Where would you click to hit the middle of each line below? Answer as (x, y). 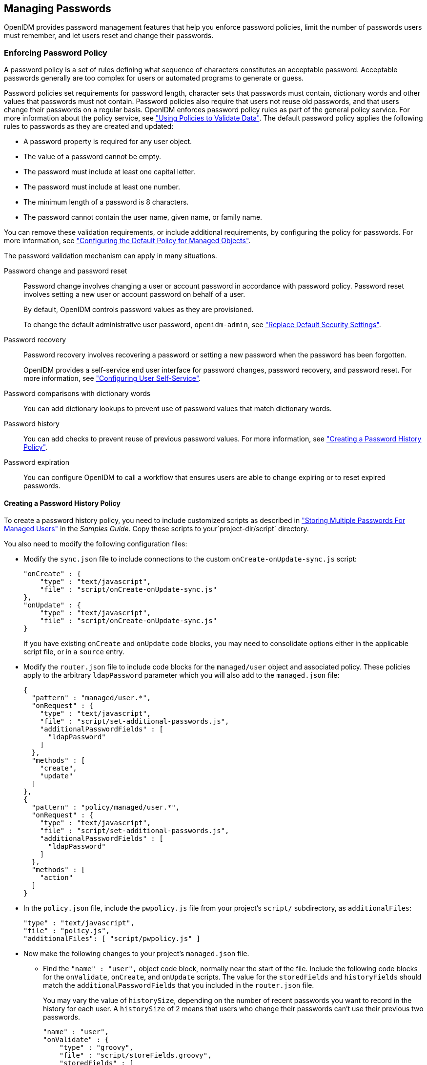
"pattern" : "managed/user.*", (91, 698)
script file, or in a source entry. (74, 652)
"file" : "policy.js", (67, 931)
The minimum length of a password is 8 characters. (106, 202)
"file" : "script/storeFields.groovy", (135, 1055)
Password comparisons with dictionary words (77, 394)
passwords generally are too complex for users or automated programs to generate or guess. (154, 78)
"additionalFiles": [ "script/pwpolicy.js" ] (112, 939)
